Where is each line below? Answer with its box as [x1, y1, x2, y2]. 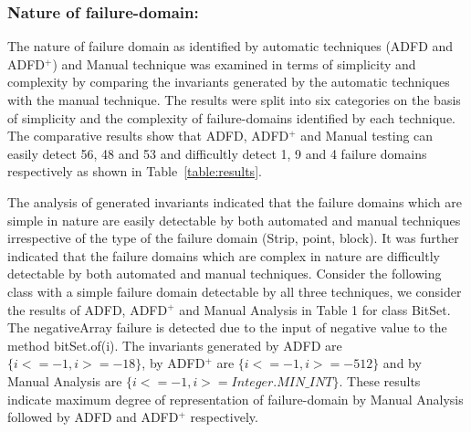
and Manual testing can [300, 126, 434, 145]
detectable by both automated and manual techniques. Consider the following [7, 264, 442, 283]
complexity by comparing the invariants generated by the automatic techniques [7, 72, 450, 91]
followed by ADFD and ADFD [7, 407, 179, 427]
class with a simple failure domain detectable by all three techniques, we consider [7, 281, 462, 300]
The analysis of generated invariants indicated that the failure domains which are [7, 192, 462, 211]
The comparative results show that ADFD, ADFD [7, 126, 289, 145]
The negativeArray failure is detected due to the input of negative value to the [7, 318, 447, 337]
